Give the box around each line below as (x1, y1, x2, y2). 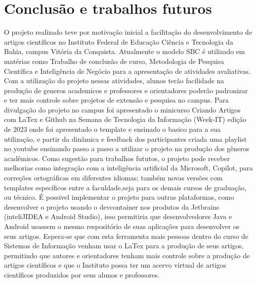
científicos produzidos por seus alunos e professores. (4, 269, 160, 280)
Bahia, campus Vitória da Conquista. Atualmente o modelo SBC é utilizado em (4, 46, 245, 57)
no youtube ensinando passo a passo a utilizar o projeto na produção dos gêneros (4, 143, 250, 154)
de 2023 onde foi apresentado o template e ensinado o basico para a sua (4, 124, 221, 134)
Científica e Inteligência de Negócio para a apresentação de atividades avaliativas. (4, 65, 251, 76)
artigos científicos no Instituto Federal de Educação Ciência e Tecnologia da (4, 36, 233, 47)
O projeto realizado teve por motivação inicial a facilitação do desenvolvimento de (4, 27, 252, 37)
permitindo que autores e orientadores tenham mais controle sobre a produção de (4, 250, 250, 260)
